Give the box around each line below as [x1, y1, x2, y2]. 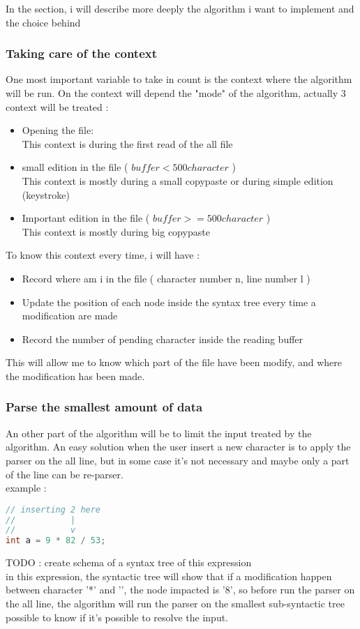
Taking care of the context [6, 45, 158, 62]
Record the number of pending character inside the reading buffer [22, 331, 303, 346]
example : [6, 480, 47, 495]
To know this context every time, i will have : [6, 248, 200, 262]
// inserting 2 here [6, 504, 101, 515]
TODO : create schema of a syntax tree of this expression [6, 555, 252, 570]
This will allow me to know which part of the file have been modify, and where [6, 355, 342, 370]
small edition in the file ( [22, 160, 128, 174]
